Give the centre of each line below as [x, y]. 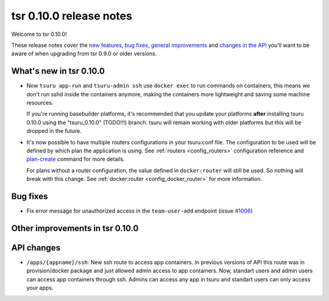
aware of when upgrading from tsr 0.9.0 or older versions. [84, 54]
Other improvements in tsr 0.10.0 [75, 228]
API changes [36, 248]
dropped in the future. [54, 131]
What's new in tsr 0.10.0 [58, 71]
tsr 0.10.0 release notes [72, 16]
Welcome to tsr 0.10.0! [39, 34]
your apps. [40, 288]
